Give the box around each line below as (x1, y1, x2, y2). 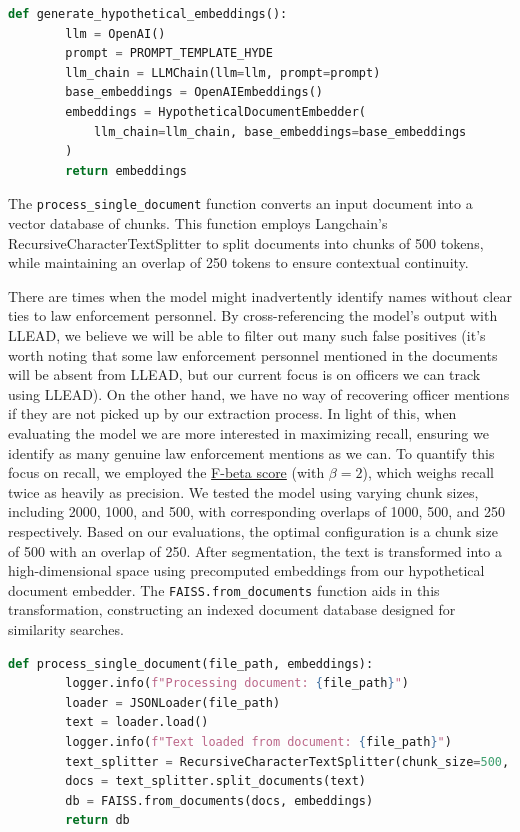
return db (65, 813, 130, 828)
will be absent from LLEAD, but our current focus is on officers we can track (8, 364, 481, 385)
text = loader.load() (65, 715, 209, 730)
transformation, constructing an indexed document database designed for (8, 599, 456, 620)
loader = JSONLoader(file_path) (65, 695, 281, 710)
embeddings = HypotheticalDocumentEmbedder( (65, 104, 366, 119)
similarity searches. (8, 618, 124, 639)
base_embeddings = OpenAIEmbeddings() (65, 85, 324, 100)
